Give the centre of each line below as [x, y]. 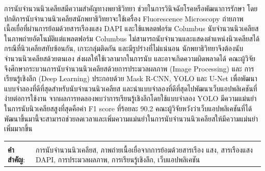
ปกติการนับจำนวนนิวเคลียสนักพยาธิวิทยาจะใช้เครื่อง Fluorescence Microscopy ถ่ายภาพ [124, 18]
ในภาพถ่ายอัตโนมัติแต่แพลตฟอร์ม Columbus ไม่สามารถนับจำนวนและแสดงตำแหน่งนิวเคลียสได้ [132, 38]
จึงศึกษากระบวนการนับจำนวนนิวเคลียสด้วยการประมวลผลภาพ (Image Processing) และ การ [129, 68]
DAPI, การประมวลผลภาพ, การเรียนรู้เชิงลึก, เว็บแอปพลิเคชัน [118, 160]
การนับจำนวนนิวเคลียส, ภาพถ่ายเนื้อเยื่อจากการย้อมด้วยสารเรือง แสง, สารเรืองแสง [144, 149]
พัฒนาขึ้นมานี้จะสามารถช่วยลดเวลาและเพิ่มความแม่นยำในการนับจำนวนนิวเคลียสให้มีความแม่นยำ [131, 118]
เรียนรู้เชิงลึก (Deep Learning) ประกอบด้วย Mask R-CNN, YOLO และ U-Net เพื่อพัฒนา [131, 78]
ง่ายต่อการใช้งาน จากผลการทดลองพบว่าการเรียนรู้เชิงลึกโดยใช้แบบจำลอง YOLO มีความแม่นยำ [130, 98]
